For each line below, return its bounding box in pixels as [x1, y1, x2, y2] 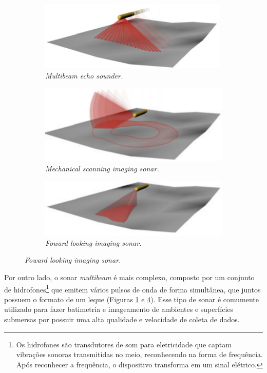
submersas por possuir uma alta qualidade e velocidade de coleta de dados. [4, 314, 240, 325]
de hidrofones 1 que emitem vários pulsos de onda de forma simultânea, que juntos [4, 282, 261, 295]
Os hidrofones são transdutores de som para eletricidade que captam [16, 339, 232, 349]
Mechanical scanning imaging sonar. [45, 163, 159, 173]
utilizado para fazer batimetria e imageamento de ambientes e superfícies [4, 304, 234, 315]
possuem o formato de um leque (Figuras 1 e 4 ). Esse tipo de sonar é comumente [4, 293, 259, 304]
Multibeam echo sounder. [45, 70, 123, 81]
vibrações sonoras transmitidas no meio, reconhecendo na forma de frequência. [16, 349, 263, 360]
